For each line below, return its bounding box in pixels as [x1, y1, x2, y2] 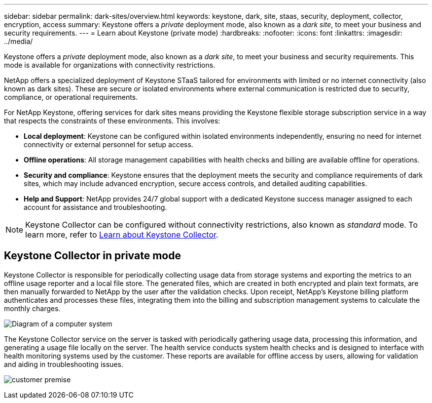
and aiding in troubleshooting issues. [4, 360, 123, 368]
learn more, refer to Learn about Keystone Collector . [25, 230, 218, 240]
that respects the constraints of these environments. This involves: [4, 117, 220, 125]
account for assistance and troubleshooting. [24, 203, 167, 211]
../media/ [4, 37, 33, 45]
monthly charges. [4, 304, 61, 313]
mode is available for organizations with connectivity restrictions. [4, 61, 216, 69]
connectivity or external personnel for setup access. [24, 140, 193, 149]
